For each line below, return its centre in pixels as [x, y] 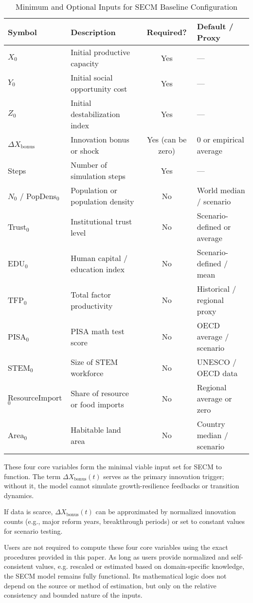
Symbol [22, 32]
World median [221, 190]
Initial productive [100, 52]
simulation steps [98, 176]
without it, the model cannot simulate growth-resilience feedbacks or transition [122, 486]
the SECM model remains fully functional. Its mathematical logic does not [115, 575]
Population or [94, 190]
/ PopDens [38, 196]
